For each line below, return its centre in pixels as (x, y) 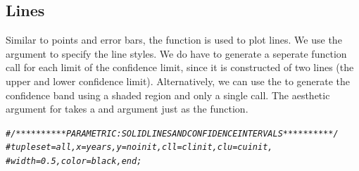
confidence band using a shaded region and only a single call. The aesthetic (168, 95)
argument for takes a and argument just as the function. (127, 109)
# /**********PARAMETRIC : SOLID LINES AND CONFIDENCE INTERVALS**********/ (172, 133)
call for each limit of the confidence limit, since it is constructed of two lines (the (180, 67)
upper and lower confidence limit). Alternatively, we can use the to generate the (178, 81)
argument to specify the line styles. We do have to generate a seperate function (176, 53)
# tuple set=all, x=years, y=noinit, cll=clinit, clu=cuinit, (139, 147)
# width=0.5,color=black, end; (74, 161)
